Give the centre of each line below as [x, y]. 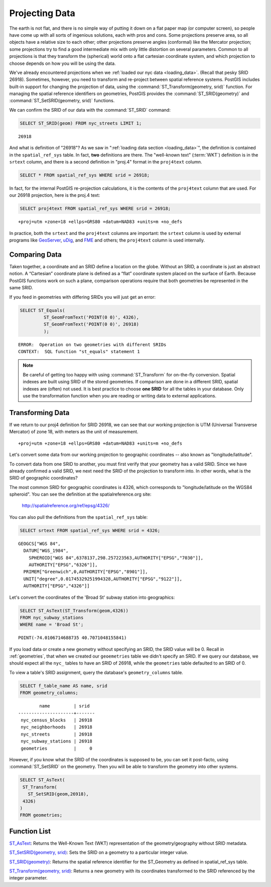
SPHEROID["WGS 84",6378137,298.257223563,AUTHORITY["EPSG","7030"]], [116, 558]
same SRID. [21, 288]
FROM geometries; [41, 815]
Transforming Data [39, 413]
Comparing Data [36, 254]
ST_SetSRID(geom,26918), [58, 794]
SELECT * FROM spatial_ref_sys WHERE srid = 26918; [85, 175]
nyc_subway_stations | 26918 [57, 741]
